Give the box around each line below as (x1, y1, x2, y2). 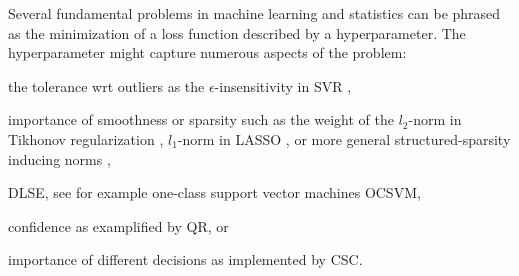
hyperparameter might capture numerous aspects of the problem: (8, 42, 407, 63)
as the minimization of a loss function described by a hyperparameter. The (8, 22, 466, 43)
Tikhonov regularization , (8, 128, 164, 149)
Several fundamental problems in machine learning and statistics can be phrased (8, 3, 501, 23)
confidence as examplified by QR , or (8, 215, 229, 236)
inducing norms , (8, 148, 111, 169)
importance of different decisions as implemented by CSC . (8, 249, 363, 270)
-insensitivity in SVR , (214, 75, 352, 96)
